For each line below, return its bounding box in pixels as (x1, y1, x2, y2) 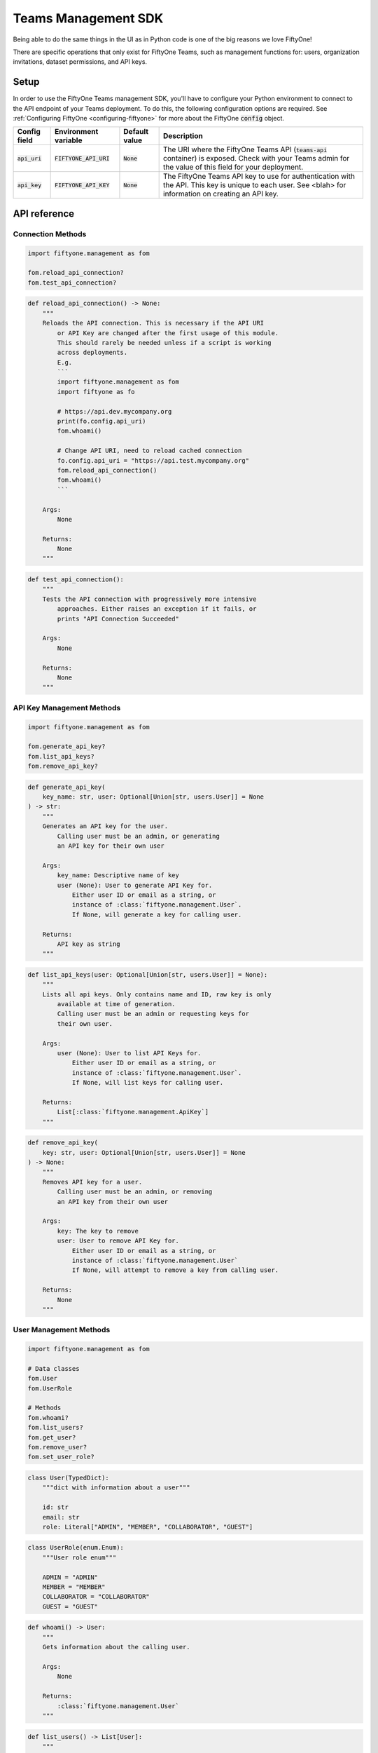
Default (123, 127, 149, 137)
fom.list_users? (27, 1423, 84, 1432)
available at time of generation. (57, 1000, 176, 1008)
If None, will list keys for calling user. (71, 1078, 224, 1087)
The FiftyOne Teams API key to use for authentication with (163, 172, 355, 182)
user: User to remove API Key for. (57, 1237, 180, 1245)
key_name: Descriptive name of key (57, 872, 180, 879)
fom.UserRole (27, 1384, 73, 1392)
